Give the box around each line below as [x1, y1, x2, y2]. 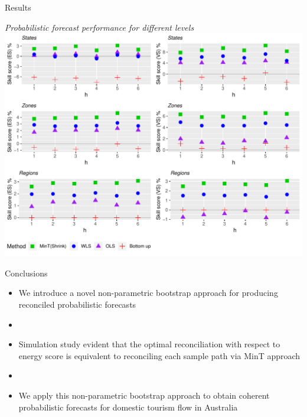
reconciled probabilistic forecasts [18, 298, 136, 310]
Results [5, 1, 31, 13]
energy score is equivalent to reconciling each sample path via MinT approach [18, 349, 301, 361]
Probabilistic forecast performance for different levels [5, 21, 194, 33]
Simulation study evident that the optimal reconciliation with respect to [18, 338, 280, 350]
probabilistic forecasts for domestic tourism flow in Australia [18, 400, 238, 413]
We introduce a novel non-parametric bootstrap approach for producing [18, 286, 278, 299]
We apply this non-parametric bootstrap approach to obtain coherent [18, 389, 270, 401]
